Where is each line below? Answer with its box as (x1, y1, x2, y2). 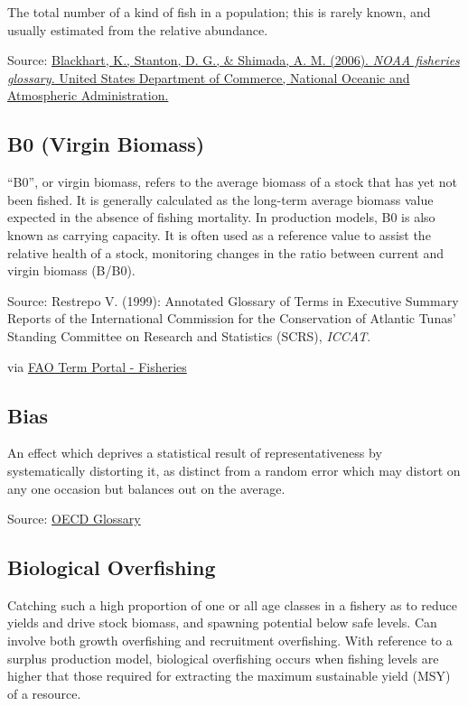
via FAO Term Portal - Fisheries (7, 357, 187, 376)
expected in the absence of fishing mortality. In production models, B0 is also (7, 208, 435, 227)
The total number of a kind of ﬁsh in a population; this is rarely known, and (7, 3, 431, 21)
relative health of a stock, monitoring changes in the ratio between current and (7, 243, 444, 262)
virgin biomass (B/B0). (7, 261, 136, 280)
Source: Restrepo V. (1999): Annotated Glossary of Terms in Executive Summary (7, 291, 459, 310)
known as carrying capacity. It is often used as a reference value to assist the (7, 225, 431, 244)
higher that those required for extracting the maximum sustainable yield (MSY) (7, 666, 451, 685)
